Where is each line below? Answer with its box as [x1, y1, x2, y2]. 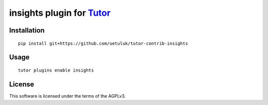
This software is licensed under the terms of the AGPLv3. [9, 93, 126, 99]
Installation [9, 26, 45, 35]
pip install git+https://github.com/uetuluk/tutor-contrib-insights [18, 40, 188, 46]
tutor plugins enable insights [18, 67, 94, 73]
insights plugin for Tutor [9, 7, 111, 18]
